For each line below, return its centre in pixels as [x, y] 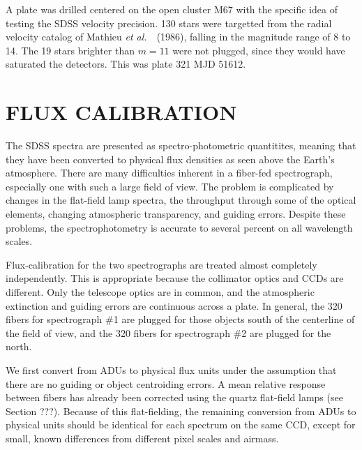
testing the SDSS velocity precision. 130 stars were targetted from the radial [169, 23]
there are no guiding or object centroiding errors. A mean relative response [166, 383]
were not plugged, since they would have [259, 50]
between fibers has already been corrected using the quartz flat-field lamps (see [174, 397]
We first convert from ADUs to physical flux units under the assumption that [171, 370]
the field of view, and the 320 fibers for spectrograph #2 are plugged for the [168, 332]
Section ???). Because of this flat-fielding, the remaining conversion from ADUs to [181, 411]
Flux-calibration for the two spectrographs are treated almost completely [161, 264]
